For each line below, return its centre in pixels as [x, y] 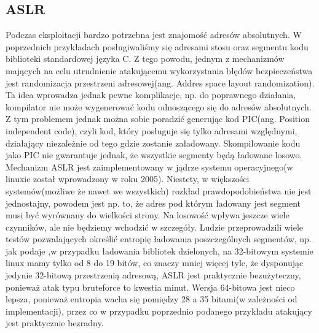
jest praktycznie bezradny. [55, 323]
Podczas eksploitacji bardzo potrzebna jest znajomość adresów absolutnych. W [154, 35]
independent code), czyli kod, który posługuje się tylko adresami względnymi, [152, 130]
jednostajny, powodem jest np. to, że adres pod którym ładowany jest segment [153, 203]
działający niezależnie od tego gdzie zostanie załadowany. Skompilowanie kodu [153, 143]
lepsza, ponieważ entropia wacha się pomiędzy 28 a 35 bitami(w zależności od [152, 299]
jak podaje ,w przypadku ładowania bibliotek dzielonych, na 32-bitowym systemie [159, 251]
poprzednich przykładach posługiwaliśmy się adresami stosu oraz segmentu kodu [157, 46]
